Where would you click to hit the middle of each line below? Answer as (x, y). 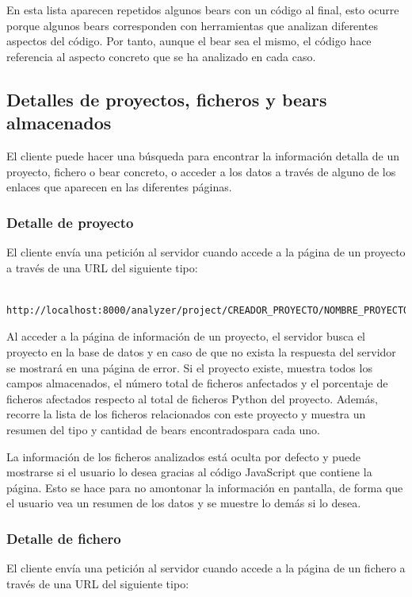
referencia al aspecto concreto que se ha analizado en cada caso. (161, 56)
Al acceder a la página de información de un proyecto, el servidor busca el (186, 336)
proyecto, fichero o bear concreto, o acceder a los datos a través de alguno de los (201, 171)
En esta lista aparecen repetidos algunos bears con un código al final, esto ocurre (203, 10)
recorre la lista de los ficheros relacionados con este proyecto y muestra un (186, 414)
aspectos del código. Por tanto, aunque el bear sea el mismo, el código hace (189, 41)
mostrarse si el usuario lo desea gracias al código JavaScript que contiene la (189, 472)
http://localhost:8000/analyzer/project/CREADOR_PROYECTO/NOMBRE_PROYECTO (208, 310)
